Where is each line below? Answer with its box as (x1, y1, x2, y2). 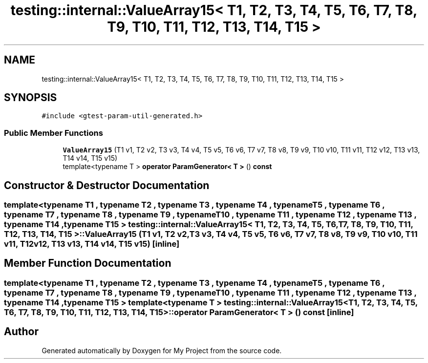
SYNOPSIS (4, 91, 57, 104)
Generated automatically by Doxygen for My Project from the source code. (42, 346, 282, 355)
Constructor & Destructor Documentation (4, 179, 210, 192)
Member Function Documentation (4, 257, 171, 270)
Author (4, 325, 39, 338)
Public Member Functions (4, 128, 103, 138)
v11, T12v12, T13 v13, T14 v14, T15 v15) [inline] (4, 239, 180, 249)
